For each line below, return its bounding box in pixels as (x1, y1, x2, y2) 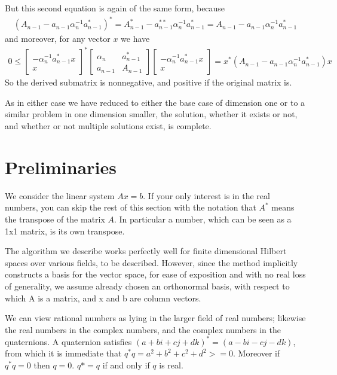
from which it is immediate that (5, 347, 122, 359)
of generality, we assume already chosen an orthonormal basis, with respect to (5, 279, 290, 292)
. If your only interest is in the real (143, 189, 270, 202)
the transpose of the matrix (5, 212, 105, 225)
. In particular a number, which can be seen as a (114, 212, 292, 225)
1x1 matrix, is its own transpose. (5, 224, 125, 237)
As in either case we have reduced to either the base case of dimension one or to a (5, 96, 305, 108)
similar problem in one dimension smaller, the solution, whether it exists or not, (5, 108, 298, 120)
